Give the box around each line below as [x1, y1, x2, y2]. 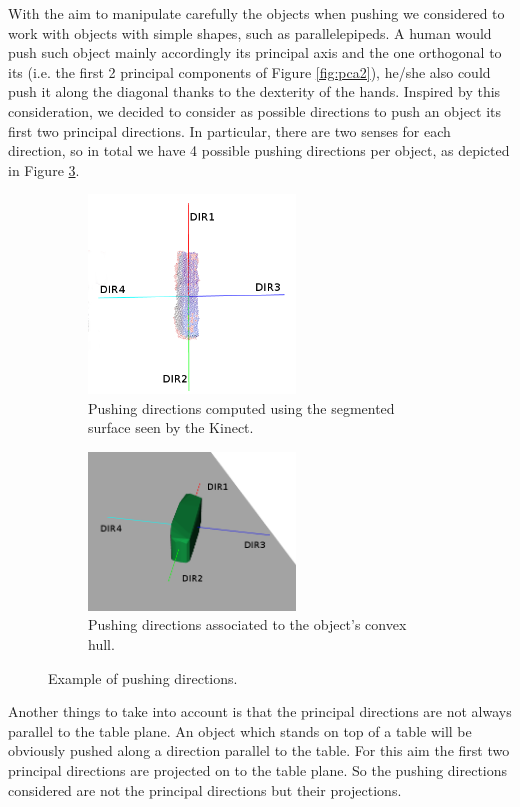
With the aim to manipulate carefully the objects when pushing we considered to [8, 3, 505, 23]
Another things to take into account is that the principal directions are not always [8, 701, 512, 722]
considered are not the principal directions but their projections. [8, 779, 402, 800]
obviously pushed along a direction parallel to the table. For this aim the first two [8, 740, 510, 761]
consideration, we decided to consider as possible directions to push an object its [8, 100, 502, 121]
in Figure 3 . [8, 159, 80, 180]
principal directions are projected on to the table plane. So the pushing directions [8, 760, 508, 780]
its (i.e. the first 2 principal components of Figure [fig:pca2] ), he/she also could [8, 61, 491, 82]
